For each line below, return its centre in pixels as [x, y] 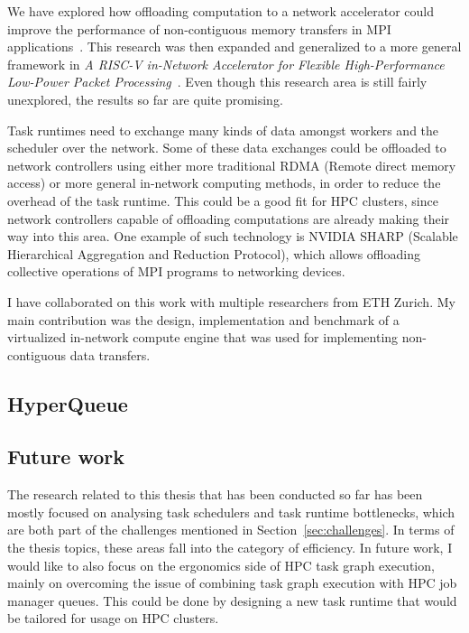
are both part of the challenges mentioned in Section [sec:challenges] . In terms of [231, 530]
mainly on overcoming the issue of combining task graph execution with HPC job [232, 583]
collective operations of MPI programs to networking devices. [176, 271]
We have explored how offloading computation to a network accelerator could [221, 11]
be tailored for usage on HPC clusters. [113, 618]
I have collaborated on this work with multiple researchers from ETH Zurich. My [231, 301]
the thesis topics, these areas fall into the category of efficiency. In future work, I [230, 548]
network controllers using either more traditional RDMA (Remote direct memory [232, 165]
